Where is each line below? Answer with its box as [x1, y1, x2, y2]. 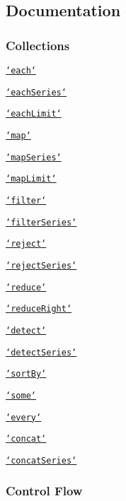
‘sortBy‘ [6, 369, 47, 379]
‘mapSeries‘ [6, 152, 62, 163]
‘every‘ [6, 412, 42, 423]
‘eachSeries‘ [6, 87, 67, 98]
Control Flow [6, 482, 83, 500]
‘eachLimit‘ [6, 109, 62, 119]
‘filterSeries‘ [6, 217, 77, 228]
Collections [6, 36, 70, 54]
